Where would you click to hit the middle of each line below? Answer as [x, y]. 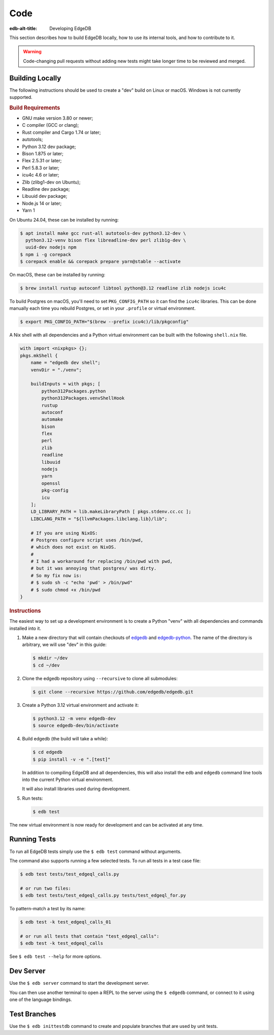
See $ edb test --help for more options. [55, 956]
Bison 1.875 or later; [43, 154]
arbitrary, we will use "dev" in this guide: [64, 645]
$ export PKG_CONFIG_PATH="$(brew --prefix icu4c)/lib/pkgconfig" [104, 322]
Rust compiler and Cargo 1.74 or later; [61, 132]
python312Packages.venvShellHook [83, 398]
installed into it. [25, 628]
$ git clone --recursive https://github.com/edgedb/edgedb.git [113, 692]
